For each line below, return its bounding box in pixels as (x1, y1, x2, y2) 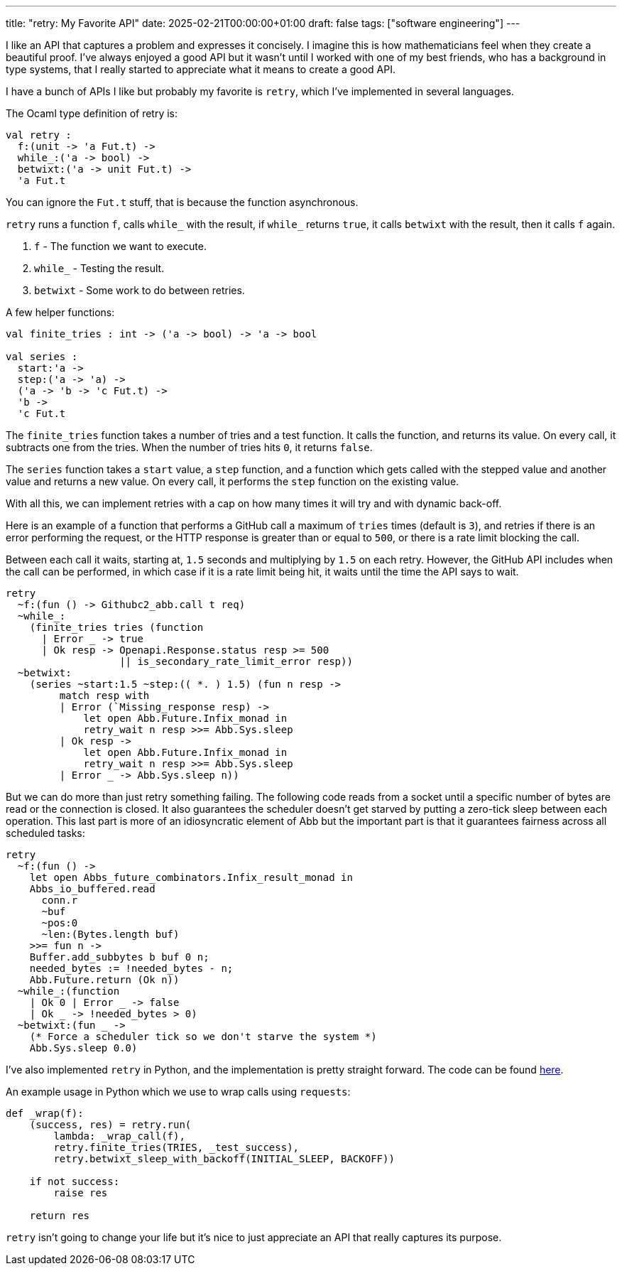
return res (29, 1210, 90, 1221)
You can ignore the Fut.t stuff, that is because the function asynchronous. (6, 196, 359, 208)
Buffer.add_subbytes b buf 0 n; (29, 951, 209, 963)
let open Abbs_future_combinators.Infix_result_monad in (29, 872, 353, 883)
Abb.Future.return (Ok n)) (29, 974, 180, 985)
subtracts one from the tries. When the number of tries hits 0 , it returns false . (6, 441, 373, 453)
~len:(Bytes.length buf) (41, 929, 180, 940)
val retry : (6, 129, 72, 141)
